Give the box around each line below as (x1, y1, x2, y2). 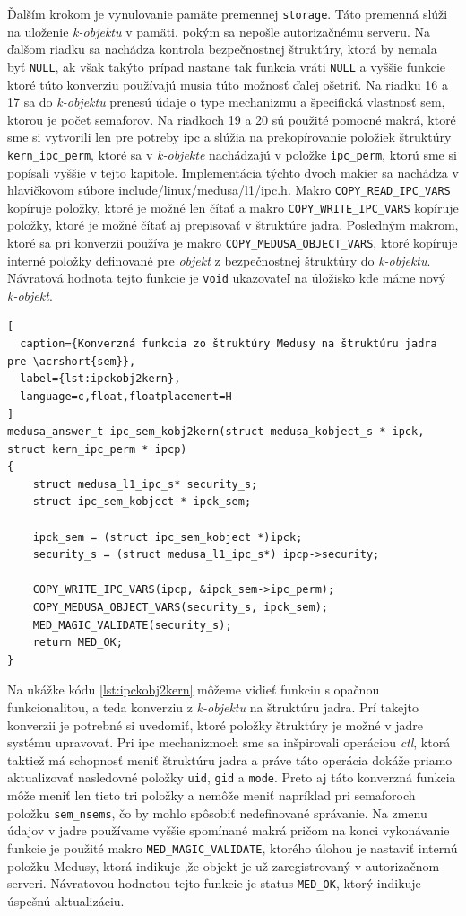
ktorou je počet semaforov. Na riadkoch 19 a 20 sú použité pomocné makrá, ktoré (7, 109, 456, 128)
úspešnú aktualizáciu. (7, 891, 125, 910)
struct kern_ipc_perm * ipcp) (7, 442, 187, 456)
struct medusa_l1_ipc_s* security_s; (32, 477, 258, 491)
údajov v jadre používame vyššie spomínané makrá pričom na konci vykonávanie (7, 821, 450, 840)
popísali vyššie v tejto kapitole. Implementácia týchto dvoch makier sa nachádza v (7, 162, 459, 181)
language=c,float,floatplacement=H (20, 389, 232, 403)
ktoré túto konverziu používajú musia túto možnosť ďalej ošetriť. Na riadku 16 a (7, 74, 448, 93)
